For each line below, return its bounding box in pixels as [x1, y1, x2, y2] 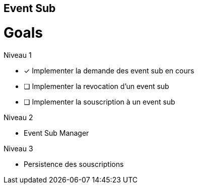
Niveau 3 [4, 144, 33, 153]
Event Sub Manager [24, 128, 89, 137]
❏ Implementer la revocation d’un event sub [24, 81, 169, 90]
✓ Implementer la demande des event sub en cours [24, 66, 194, 75]
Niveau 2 [4, 113, 33, 122]
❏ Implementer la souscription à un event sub [24, 97, 175, 106]
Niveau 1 [4, 50, 32, 59]
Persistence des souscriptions [24, 159, 124, 168]
